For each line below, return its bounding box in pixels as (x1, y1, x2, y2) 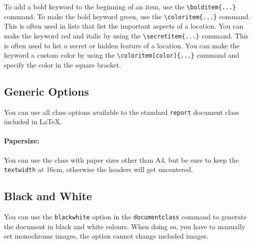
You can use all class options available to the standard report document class (4, 106, 239, 117)
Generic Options (4, 83, 89, 99)
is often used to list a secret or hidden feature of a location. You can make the (4, 40, 240, 50)
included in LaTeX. (4, 116, 62, 127)
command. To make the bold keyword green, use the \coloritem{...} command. (4, 11, 251, 21)
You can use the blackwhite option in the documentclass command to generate (4, 211, 247, 222)
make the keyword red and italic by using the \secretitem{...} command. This (4, 30, 249, 40)
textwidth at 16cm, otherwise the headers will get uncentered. (4, 164, 193, 174)
